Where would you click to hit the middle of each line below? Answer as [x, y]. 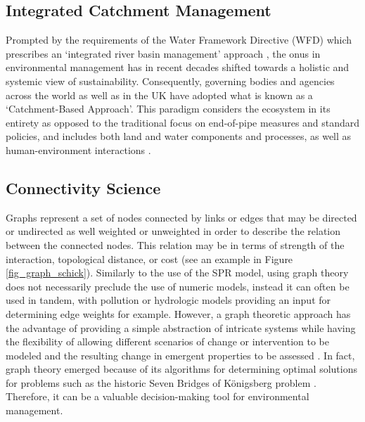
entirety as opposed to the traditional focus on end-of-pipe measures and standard [183, 122]
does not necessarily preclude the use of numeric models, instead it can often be [178, 286]
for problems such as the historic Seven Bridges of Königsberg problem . [161, 382]
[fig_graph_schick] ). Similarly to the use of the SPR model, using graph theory [177, 273]
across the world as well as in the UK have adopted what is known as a [159, 95]
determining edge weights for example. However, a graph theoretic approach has [178, 313]
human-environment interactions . [78, 149]
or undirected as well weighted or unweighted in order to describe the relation [173, 231]
